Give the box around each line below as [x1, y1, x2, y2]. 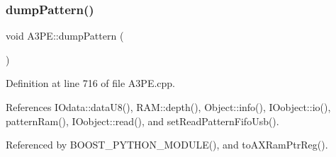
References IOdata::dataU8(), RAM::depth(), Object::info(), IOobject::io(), [6, 100, 331, 114]
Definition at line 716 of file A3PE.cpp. [6, 76, 176, 91]
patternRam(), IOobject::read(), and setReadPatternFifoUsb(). [6, 113, 279, 128]
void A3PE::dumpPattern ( [6, 28, 124, 43]
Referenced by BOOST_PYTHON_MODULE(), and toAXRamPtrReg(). [6, 137, 328, 152]
